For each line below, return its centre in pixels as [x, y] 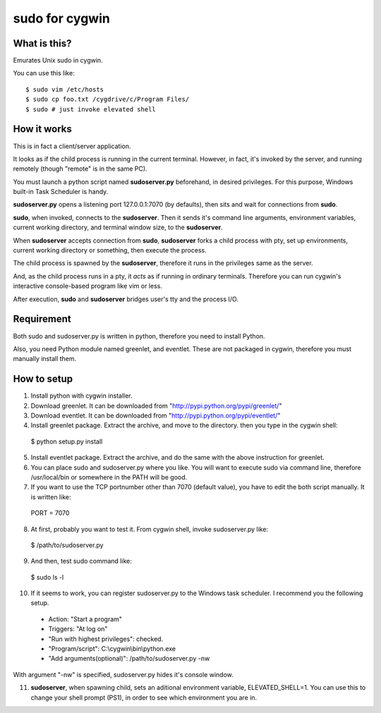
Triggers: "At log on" [78, 629]
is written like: [51, 496]
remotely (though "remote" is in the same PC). [80, 169]
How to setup [43, 379]
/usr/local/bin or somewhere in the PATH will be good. [109, 477]
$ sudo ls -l [47, 577]
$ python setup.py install [67, 441]
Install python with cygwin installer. [82, 396]
